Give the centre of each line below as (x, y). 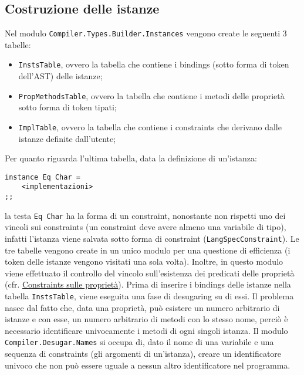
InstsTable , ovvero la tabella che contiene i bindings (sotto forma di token (154, 64)
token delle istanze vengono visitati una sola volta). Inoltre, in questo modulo (144, 261)
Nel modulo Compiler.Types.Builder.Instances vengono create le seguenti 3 (146, 33)
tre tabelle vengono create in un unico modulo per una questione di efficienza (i (148, 250)
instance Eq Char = (43, 177)
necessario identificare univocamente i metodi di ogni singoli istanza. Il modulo (146, 330)
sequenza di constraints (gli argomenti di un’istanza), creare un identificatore (143, 354)
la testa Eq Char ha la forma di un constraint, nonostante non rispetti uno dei (145, 215)
